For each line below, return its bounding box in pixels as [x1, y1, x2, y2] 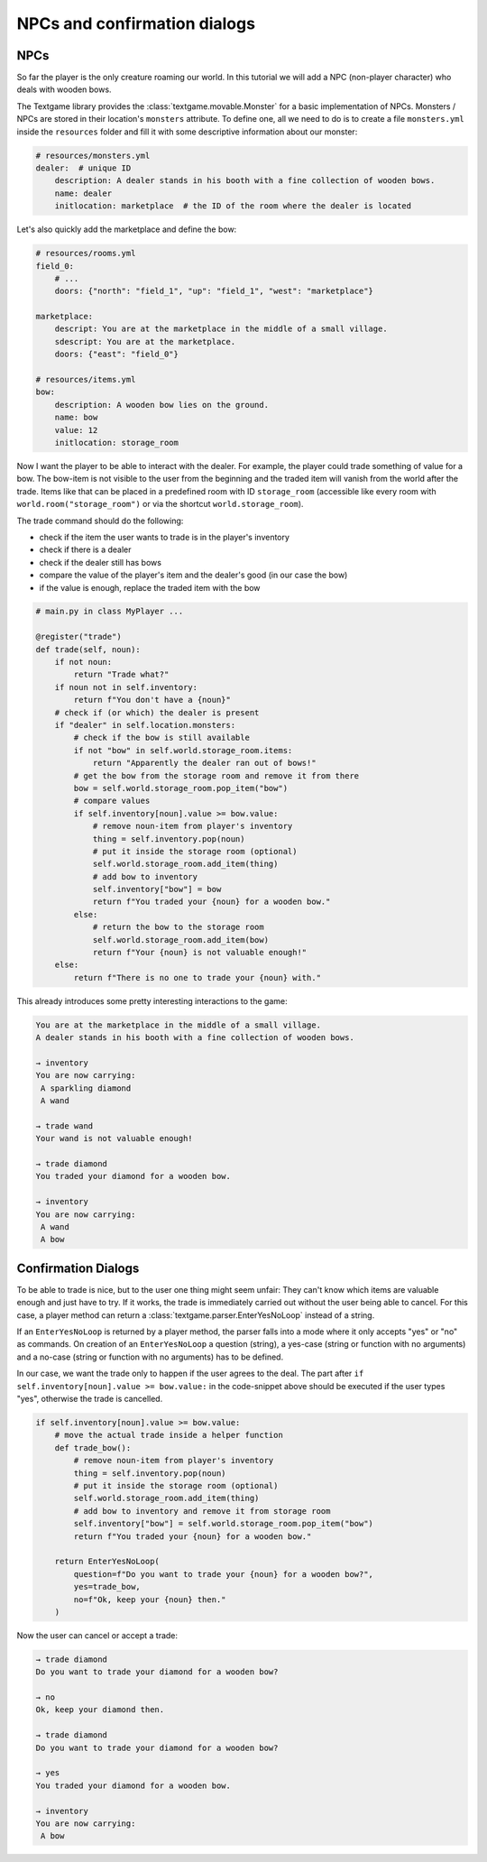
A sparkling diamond [41, 1083, 132, 1093]
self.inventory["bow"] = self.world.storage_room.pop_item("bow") [73, 1518, 374, 1529]
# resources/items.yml [35, 374, 136, 385]
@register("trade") [35, 631, 122, 642]
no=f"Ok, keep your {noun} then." [73, 1594, 226, 1605]
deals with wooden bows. [16, 84, 112, 95]
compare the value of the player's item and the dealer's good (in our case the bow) [39, 569, 348, 581]
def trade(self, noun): [35, 644, 142, 654]
